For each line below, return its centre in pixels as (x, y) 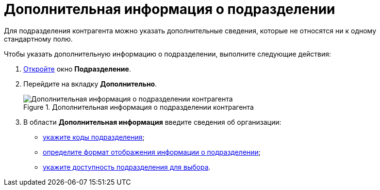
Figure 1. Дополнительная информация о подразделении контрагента (139, 107)
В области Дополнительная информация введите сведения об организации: (152, 122)
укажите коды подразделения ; (94, 137)
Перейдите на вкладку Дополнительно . (90, 84)
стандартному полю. (38, 39)
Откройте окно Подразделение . (77, 69)
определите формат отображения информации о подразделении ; (152, 152)
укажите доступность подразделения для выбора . (127, 167)
